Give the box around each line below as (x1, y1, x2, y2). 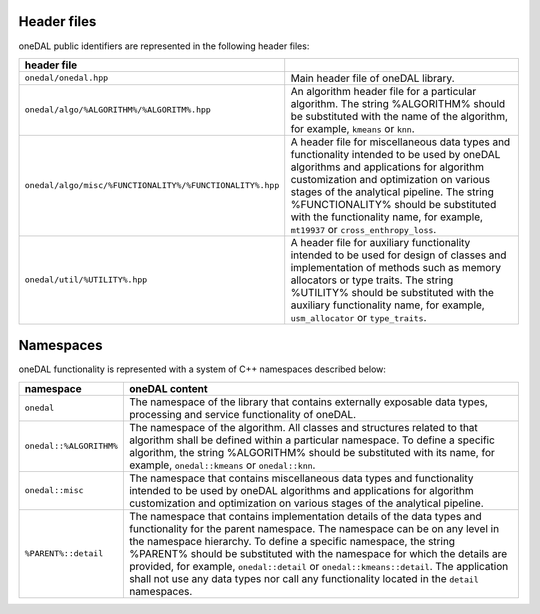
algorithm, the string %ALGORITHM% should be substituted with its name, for (128, 445, 495, 459)
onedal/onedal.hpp (24, 73, 109, 84)
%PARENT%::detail (24, 548, 104, 559)
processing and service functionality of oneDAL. (128, 407, 357, 421)
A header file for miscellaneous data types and (290, 135, 511, 149)
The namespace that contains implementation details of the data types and (128, 509, 482, 523)
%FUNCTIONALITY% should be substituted (290, 197, 497, 211)
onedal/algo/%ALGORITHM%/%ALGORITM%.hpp (24, 105, 212, 115)
